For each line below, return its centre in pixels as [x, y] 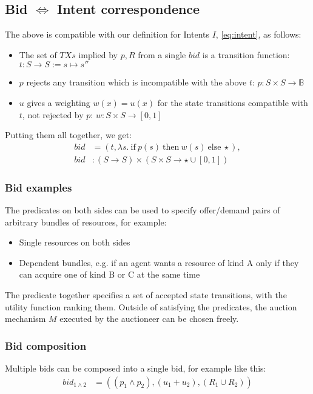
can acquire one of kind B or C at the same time [109, 274]
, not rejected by [53, 114]
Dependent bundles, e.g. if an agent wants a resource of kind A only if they [159, 262]
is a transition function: [246, 54]
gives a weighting [59, 102]
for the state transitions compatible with [233, 102]
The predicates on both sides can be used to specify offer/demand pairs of [143, 210]
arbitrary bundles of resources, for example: [86, 222]
